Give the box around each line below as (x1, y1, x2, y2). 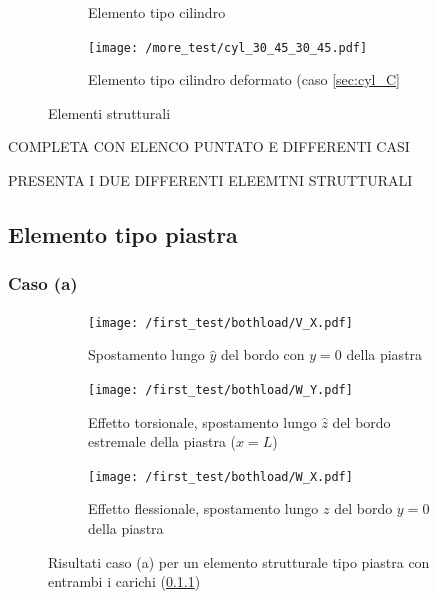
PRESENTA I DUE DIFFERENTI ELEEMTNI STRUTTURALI (8, 170, 413, 191)
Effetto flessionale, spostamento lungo (88, 498, 319, 519)
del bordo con (220, 344, 305, 365)
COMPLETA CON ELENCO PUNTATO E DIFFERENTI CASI (8, 136, 410, 157)
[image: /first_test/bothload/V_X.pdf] (88, 315, 353, 330)
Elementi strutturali (48, 102, 171, 123)
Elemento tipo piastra (8, 219, 238, 250)
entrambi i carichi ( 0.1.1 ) (48, 571, 201, 592)
